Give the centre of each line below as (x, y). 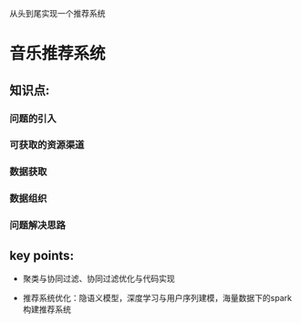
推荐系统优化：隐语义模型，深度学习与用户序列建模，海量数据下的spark (157, 298)
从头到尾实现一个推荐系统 (57, 13)
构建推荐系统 (47, 309)
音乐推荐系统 (58, 54)
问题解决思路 (38, 225)
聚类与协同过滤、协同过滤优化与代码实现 (99, 278)
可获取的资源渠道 (47, 145)
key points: (42, 255)
